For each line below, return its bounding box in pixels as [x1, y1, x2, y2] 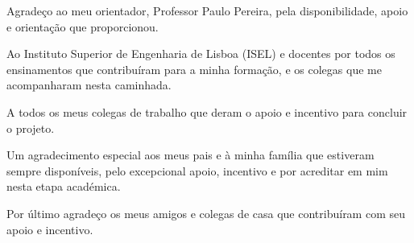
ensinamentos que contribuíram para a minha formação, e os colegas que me [6, 60, 382, 77]
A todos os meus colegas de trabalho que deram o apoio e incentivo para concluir [6, 103, 408, 120]
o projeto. [6, 119, 55, 136]
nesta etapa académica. [6, 178, 121, 195]
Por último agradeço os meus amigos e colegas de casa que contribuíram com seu [6, 204, 405, 221]
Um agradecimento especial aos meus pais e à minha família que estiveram [6, 146, 375, 163]
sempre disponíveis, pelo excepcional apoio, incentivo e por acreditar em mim [6, 162, 388, 179]
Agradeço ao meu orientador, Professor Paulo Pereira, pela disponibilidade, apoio [6, 2, 408, 19]
